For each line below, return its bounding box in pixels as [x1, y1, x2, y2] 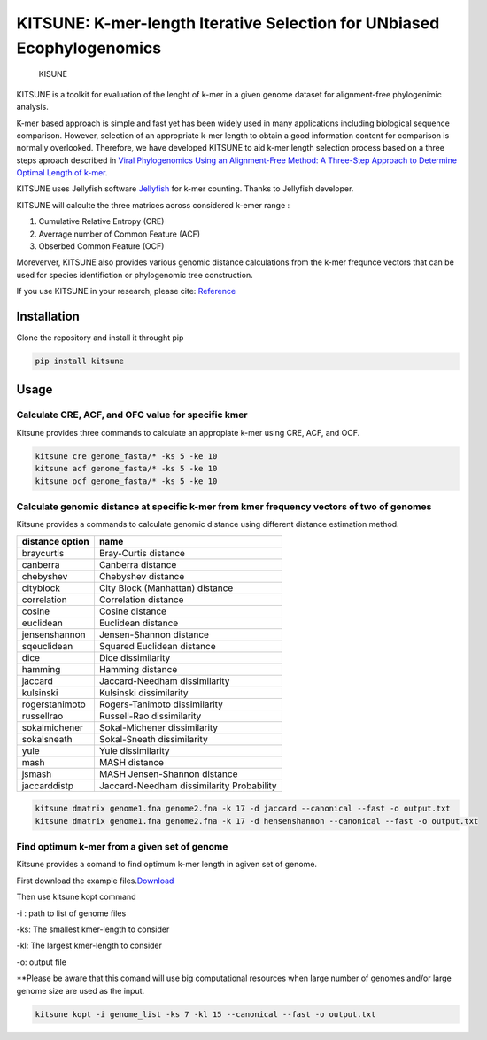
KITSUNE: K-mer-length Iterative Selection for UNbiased [16, 13, 440, 33]
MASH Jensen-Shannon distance [98, 767, 238, 780]
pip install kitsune [35, 356, 124, 367]
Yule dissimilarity [98, 744, 170, 757]
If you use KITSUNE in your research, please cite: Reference [16, 286, 236, 297]
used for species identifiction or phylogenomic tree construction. [16, 269, 253, 280]
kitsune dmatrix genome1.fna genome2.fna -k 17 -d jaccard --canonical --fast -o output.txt [35, 803, 451, 814]
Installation [16, 309, 80, 324]
